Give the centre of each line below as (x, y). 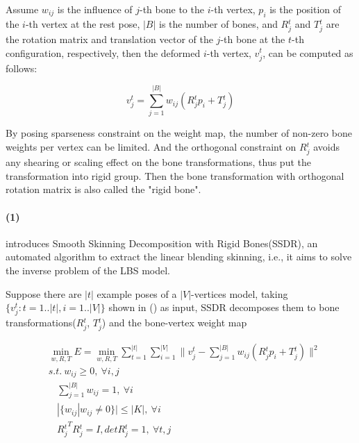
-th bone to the (172, 9)
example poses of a (137, 293)
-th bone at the (253, 39)
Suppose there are (44, 293)
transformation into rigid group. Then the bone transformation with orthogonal (175, 175)
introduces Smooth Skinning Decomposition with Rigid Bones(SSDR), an (162, 243)
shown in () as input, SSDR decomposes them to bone (224, 307)
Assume (22, 9)
